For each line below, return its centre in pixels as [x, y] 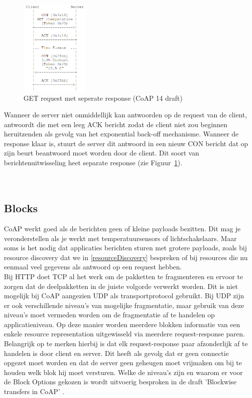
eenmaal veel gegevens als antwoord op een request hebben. [93, 267]
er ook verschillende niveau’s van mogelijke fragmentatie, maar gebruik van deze [124, 305]
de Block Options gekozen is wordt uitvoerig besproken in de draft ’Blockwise [120, 382]
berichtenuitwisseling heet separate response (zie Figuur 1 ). [93, 162]
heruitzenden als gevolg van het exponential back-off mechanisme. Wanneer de [121, 134]
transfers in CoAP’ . [34, 391]
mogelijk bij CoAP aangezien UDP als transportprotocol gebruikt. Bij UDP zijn [124, 296]
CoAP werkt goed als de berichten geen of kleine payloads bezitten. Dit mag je [122, 228]
